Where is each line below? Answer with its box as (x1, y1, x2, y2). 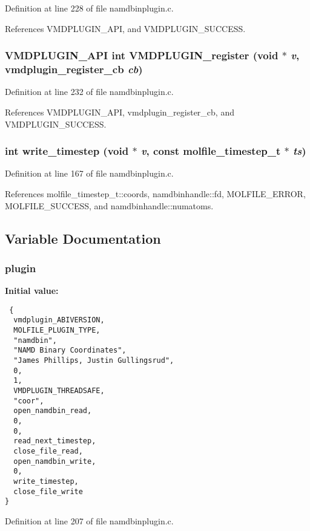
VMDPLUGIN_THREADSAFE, (13, 386, 105, 395)
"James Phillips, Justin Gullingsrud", (13, 356, 174, 365)
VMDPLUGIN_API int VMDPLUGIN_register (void (5, 48, 279, 63)
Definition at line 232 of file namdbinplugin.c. (5, 85, 174, 98)
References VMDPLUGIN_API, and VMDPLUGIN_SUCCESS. (5, 22, 246, 34)
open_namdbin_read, (13, 406, 92, 415)
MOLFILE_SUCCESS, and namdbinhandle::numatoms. (5, 199, 214, 212)
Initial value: (5, 284, 59, 297)
